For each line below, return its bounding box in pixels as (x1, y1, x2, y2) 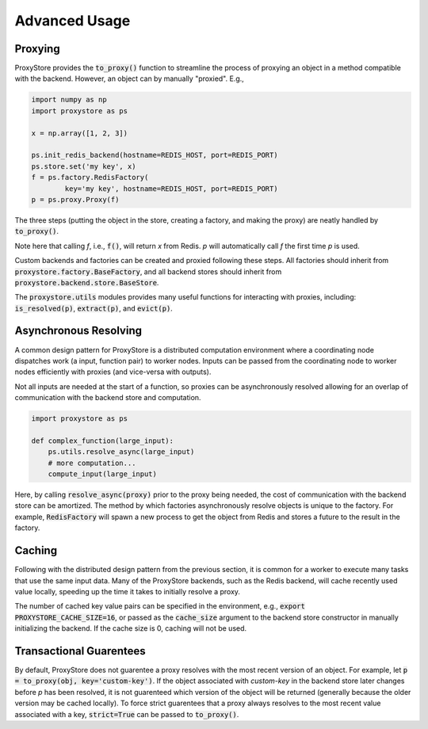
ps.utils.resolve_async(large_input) (48, 448, 195, 456)
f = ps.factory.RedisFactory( (31, 173, 149, 182)
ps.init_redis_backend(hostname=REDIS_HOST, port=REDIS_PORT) (31, 151, 278, 160)
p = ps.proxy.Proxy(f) (31, 195, 120, 204)
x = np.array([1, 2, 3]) (31, 128, 128, 138)
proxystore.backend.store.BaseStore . (14, 277, 159, 287)
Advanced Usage (14, 12, 131, 29)
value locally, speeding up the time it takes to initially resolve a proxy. (14, 586, 241, 596)
